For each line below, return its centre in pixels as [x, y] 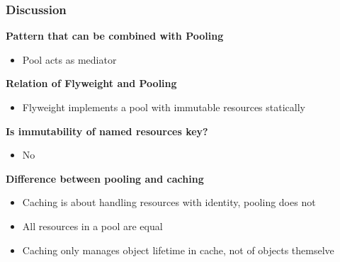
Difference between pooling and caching [105, 178]
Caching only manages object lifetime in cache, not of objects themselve [178, 250]
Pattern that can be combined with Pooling [115, 36]
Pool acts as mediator [69, 59]
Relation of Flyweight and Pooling [91, 83]
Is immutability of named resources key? [107, 131]
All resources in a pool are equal [92, 226]
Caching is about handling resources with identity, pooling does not [169, 202]
